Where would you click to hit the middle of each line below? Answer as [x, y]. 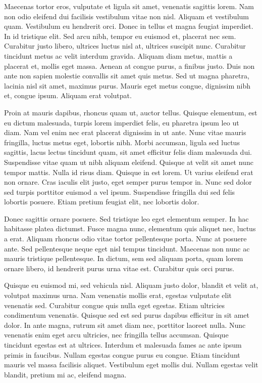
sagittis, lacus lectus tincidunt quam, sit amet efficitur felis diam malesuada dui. [128, 152]
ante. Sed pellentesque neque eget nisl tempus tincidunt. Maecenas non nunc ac [127, 248]
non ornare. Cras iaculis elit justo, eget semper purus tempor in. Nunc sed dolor [128, 182]
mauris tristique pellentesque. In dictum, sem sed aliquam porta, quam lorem [124, 258]
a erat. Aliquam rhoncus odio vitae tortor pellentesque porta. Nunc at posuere [125, 239]
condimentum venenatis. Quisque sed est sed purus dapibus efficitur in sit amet [127, 315]
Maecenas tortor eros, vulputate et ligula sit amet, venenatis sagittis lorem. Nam [129, 6]
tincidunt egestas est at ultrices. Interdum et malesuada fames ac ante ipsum [123, 345]
